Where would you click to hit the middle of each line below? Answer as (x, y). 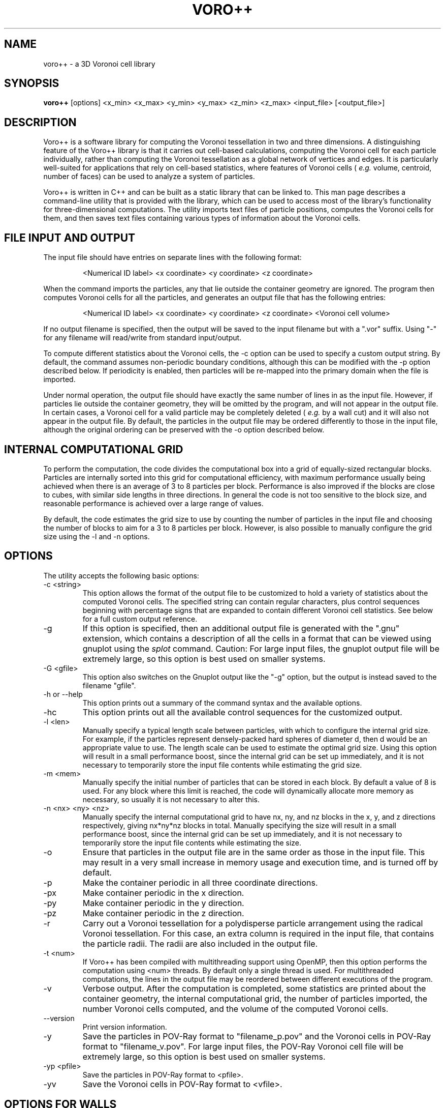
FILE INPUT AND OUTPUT (70, 238)
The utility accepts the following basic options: (121, 575)
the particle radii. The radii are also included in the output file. (200, 943)
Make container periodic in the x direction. (163, 893)
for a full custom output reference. (140, 619)
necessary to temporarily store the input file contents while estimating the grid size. (222, 765)
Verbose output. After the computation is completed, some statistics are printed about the (254, 988)
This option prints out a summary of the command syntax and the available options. (222, 703)
